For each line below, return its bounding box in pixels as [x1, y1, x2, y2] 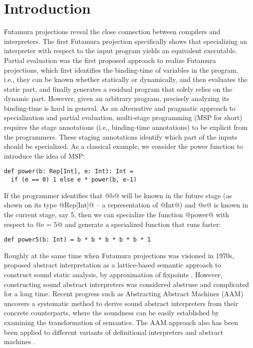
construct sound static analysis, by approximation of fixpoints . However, [4, 269, 223, 279]
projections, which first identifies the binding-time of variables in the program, [4, 64, 238, 75]
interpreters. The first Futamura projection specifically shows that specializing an [4, 36, 247, 46]
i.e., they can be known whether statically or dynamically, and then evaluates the [4, 74, 248, 84]
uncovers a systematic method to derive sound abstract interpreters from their [4, 298, 238, 308]
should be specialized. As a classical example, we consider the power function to [4, 141, 243, 151]
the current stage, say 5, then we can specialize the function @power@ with [4, 209, 230, 219]
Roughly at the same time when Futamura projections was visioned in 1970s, [4, 250, 234, 260]
